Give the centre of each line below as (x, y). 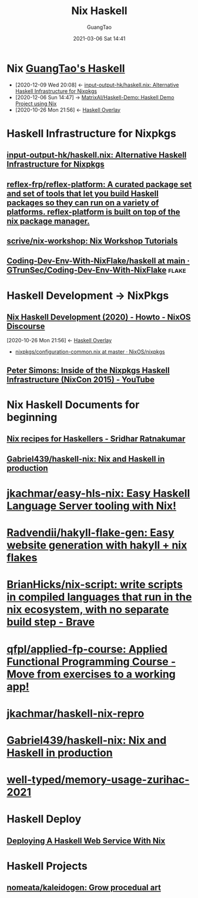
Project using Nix (36, 104)
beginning (32, 417)
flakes (22, 558)
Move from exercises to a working (91, 674)
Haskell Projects (47, 866)
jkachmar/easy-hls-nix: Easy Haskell (98, 493)
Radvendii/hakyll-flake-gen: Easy (90, 533)
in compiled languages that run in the (99, 597)
